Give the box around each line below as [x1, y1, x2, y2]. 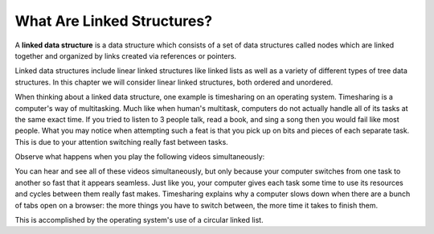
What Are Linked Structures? [14, 12, 213, 30]
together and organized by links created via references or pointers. [14, 51, 237, 60]
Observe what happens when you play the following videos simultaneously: [14, 152, 265, 162]
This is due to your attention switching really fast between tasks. [14, 137, 228, 146]
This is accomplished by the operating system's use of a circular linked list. [14, 216, 264, 225]
